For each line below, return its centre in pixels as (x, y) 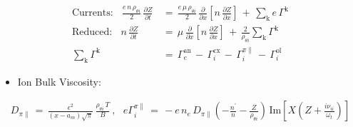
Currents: (92, 13)
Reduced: (92, 32)
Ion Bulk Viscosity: (59, 81)
